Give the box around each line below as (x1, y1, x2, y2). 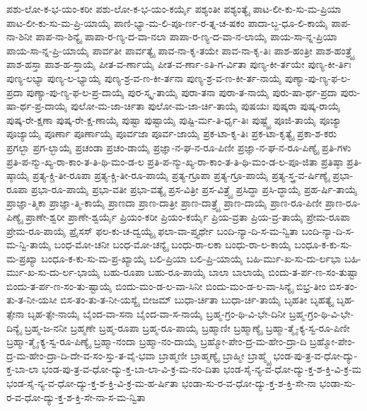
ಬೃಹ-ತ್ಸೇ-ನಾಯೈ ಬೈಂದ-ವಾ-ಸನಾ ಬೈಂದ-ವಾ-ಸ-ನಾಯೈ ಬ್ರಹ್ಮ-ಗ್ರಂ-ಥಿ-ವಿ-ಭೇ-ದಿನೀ (28, 306, 286, 321)
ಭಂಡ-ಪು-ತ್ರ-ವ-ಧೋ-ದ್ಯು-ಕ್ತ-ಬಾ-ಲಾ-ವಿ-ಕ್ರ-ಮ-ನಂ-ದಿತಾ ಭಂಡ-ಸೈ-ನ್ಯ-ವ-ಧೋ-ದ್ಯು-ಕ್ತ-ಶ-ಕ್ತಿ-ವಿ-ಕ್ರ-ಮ (41, 361, 362, 376)
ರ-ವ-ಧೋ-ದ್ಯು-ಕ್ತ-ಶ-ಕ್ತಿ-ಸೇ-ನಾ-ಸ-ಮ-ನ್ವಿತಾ (6, 389, 146, 404)
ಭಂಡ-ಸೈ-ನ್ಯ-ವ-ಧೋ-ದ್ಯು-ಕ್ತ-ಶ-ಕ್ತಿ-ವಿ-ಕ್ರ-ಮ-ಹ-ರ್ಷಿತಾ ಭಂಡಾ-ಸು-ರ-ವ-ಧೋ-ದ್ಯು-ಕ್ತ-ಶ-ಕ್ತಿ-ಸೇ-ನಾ (6, 376, 317, 390)
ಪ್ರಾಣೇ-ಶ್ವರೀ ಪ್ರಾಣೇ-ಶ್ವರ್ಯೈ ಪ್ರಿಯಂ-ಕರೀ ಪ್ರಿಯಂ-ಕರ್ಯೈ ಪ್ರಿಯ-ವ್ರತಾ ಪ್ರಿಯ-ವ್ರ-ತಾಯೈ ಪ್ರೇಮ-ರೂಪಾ (25, 209, 351, 224)
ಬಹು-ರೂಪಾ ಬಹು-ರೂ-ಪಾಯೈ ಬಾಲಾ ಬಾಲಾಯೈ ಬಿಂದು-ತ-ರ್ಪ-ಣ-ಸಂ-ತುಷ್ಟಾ (103, 265, 359, 279)
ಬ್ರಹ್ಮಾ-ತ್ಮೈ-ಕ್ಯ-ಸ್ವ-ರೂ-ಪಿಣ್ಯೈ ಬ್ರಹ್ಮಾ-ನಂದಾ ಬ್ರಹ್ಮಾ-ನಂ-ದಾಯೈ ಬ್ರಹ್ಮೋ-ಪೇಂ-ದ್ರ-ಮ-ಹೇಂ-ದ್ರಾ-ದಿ (6, 334, 307, 349)
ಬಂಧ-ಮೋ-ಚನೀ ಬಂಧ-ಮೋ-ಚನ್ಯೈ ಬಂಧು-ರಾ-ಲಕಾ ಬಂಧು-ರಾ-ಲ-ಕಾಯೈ (54, 237, 291, 252)
